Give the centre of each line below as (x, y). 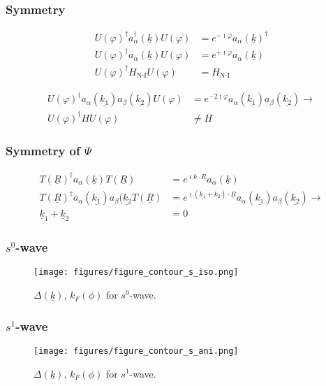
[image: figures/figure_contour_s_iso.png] (136, 272)
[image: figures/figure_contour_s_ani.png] (136, 351)
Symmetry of (43, 150)
